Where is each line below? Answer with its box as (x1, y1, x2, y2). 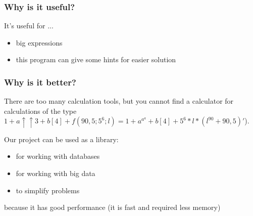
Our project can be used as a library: (4, 134, 119, 144)
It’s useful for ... (4, 20, 54, 31)
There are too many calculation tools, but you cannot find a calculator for (4, 96, 234, 106)
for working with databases (16, 151, 100, 161)
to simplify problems (16, 185, 80, 195)
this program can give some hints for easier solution (16, 54, 176, 65)
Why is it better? (4, 75, 76, 88)
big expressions (16, 37, 63, 48)
